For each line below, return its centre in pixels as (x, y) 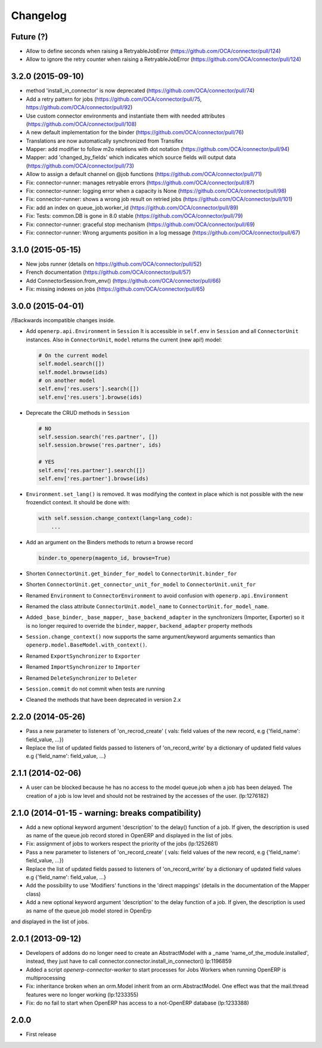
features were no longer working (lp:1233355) (82, 994)
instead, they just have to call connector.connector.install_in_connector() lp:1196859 (129, 961)
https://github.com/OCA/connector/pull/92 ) (79, 107)
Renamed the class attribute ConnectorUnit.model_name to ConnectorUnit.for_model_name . (148, 606)
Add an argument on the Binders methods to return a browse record (109, 542)
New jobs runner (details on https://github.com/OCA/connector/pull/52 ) (114, 264)
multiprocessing (46, 978)
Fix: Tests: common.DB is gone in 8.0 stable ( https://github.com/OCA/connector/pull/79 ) (134, 216)
